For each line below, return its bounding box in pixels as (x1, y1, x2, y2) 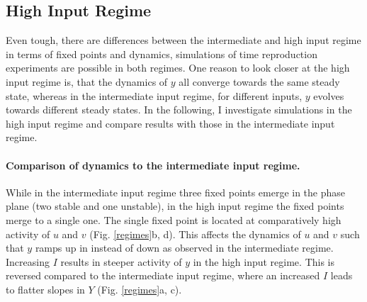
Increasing (6, 254, 50, 269)
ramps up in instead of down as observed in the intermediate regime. (35, 240, 334, 255)
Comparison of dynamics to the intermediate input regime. (6, 157, 300, 172)
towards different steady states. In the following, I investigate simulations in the (6, 102, 352, 117)
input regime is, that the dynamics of (6, 74, 168, 89)
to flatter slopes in (6, 281, 85, 296)
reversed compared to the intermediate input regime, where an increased (6, 268, 320, 283)
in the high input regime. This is (193, 254, 335, 269)
